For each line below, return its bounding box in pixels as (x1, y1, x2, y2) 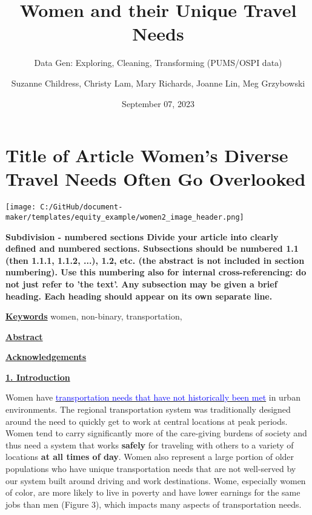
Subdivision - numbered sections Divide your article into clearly (5, 230, 279, 243)
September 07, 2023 (122, 97, 194, 110)
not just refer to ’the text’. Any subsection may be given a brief (5, 277, 277, 290)
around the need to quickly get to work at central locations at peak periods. (5, 415, 288, 427)
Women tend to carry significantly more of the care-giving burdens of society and (5, 427, 307, 439)
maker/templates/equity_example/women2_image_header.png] (5, 212, 244, 221)
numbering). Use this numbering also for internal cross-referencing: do (5, 266, 307, 278)
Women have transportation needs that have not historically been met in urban (5, 391, 300, 404)
